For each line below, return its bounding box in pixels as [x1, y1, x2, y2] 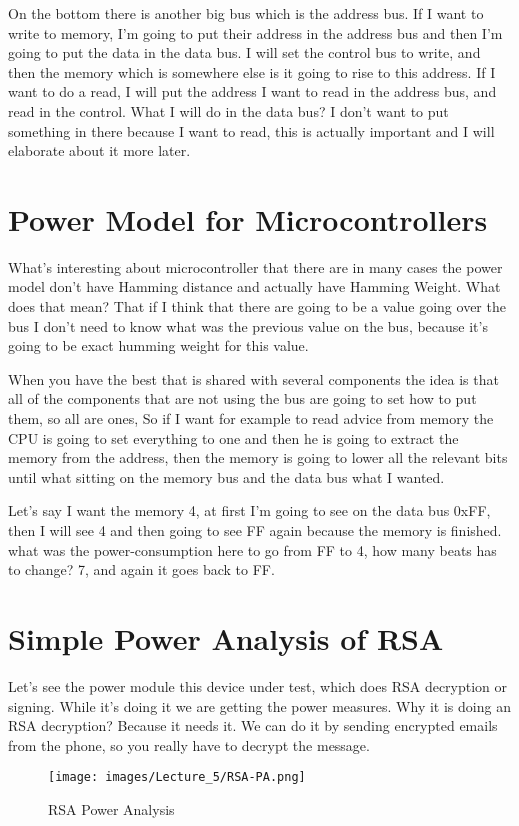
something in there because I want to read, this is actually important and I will [8, 120, 495, 141]
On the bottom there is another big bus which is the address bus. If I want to [8, 3, 484, 23]
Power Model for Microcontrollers [8, 198, 488, 239]
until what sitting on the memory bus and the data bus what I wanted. [8, 466, 445, 487]
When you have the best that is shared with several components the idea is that [8, 368, 499, 389]
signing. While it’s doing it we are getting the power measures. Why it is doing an [8, 695, 511, 716]
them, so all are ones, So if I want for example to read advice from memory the [8, 408, 494, 429]
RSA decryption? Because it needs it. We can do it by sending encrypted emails [8, 715, 498, 736]
